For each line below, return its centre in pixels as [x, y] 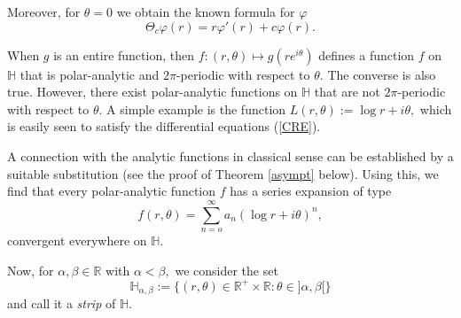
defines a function [367, 54]
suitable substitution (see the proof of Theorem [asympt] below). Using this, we [223, 173]
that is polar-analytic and [90, 74]
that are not [347, 92]
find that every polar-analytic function [112, 191]
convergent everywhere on [77, 240]
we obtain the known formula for [206, 12]
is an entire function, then [124, 54]
